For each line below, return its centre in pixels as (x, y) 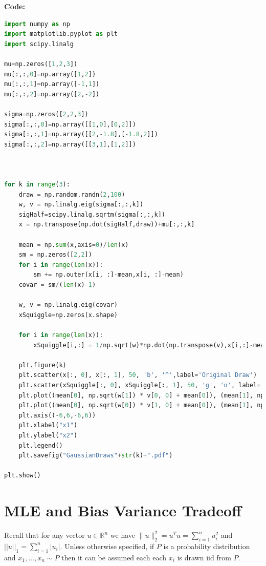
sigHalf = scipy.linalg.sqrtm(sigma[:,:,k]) (92, 214)
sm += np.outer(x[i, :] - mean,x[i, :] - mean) (108, 275)
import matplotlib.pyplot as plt (61, 34)
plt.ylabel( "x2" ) (48, 435)
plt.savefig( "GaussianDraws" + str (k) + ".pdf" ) (96, 456)
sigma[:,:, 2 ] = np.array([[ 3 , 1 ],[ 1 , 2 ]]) (70, 144)
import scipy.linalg (39, 44)
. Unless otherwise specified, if (107, 546)
